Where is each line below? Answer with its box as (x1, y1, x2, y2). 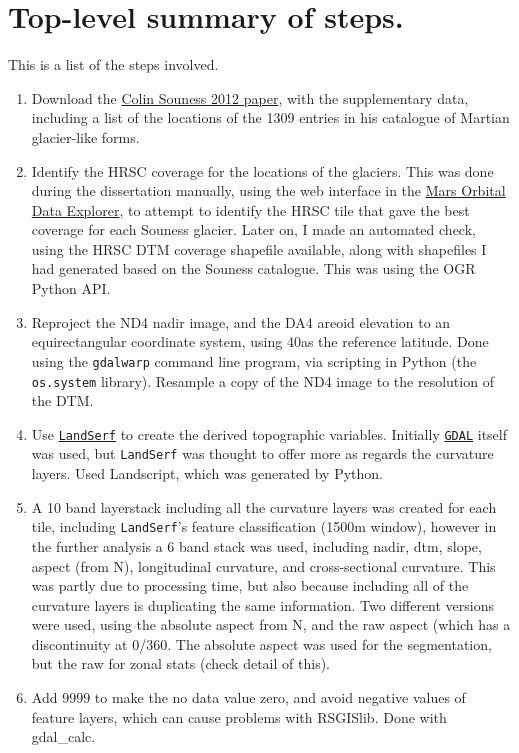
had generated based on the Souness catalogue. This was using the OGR (31, 258, 476, 279)
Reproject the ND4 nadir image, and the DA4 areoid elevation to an (31, 311, 451, 332)
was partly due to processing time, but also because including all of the (31, 575, 469, 596)
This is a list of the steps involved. (8, 54, 219, 75)
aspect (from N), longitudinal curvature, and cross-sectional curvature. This (31, 555, 496, 576)
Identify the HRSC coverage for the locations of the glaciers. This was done (31, 160, 494, 181)
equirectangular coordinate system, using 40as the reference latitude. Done (31, 331, 489, 352)
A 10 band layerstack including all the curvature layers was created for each (31, 496, 497, 517)
